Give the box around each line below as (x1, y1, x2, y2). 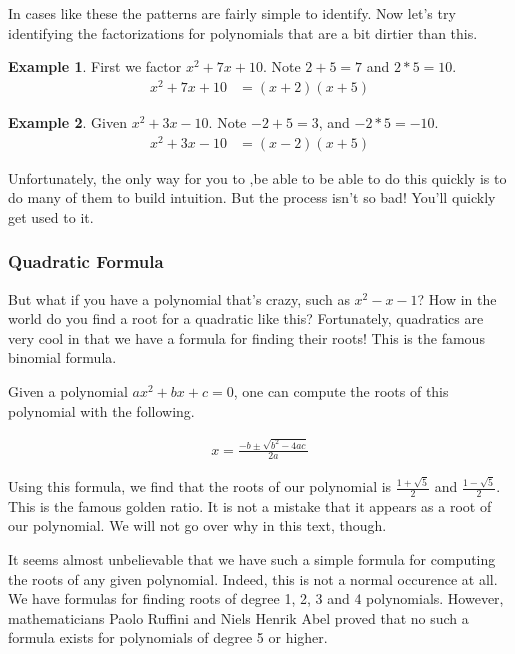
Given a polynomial (8, 380, 128, 401)
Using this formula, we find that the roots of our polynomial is (8, 476, 392, 497)
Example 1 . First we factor (8, 56, 182, 77)
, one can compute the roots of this (233, 380, 449, 401)
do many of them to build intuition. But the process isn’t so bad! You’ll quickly (8, 187, 496, 208)
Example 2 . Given (8, 111, 127, 132)
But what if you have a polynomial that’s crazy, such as (8, 288, 350, 309)
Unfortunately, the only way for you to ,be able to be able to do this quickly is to (8, 167, 507, 188)
